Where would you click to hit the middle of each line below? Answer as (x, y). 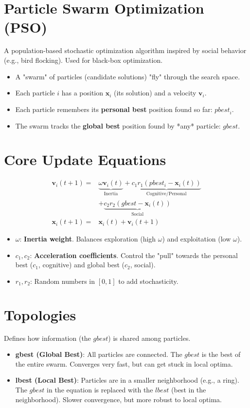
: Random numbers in (62, 281)
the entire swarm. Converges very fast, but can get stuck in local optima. (124, 363)
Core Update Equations (85, 159)
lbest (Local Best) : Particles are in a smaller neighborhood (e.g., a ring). (127, 380)
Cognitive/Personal (166, 194)
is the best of (221, 354)
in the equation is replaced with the (100, 390)
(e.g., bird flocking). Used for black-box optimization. (83, 60)
